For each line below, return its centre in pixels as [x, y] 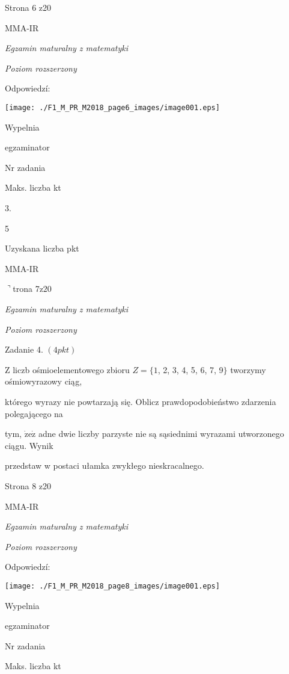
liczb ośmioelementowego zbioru [71, 369]
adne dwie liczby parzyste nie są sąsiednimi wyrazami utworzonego [161, 434]
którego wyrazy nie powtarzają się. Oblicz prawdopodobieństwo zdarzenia [141, 401]
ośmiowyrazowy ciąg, [44, 381]
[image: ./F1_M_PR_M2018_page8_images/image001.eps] [112, 586]
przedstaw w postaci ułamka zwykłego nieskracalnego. [105, 465]
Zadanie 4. [24, 349]
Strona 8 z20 [28, 485]
